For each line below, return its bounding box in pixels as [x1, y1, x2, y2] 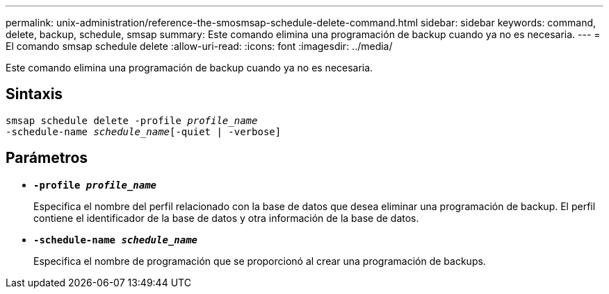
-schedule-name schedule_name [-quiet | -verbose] [6, 126, 282, 137]
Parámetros [6, 149, 88, 167]
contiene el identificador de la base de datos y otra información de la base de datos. [33, 211, 419, 224]
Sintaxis [6, 85, 63, 103]
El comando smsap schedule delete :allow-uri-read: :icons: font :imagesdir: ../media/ [6, 40, 393, 52]
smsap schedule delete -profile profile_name [6, 114, 258, 126]
